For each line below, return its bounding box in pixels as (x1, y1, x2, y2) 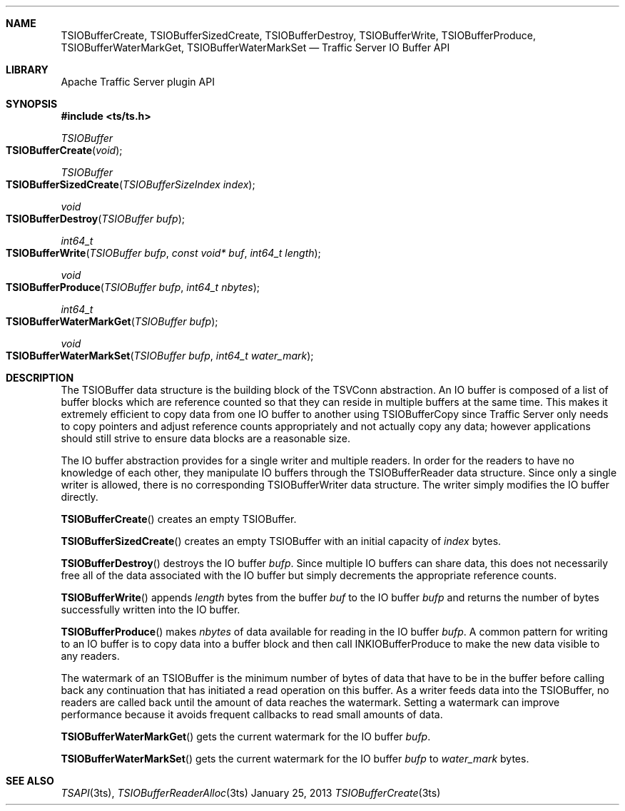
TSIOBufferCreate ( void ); (6, 144, 123, 156)
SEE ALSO (6, 775, 54, 787)
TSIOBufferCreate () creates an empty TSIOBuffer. (61, 513, 297, 525)
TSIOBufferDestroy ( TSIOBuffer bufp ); (6, 213, 186, 225)
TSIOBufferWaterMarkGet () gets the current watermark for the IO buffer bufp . (61, 730, 431, 743)
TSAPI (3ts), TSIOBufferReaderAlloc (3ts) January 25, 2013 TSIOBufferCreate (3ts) (61, 787, 441, 799)
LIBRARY (6, 63, 49, 76)
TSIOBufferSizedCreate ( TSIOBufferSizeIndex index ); (6, 178, 255, 190)
